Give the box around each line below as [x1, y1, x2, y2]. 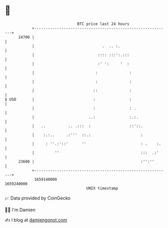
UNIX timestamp [86, 185, 118, 191]
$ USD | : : [5, 96, 132, 102]
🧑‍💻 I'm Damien [5, 207, 36, 213]
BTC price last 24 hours [77, 21, 130, 26]
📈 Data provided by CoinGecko [5, 195, 71, 201]
